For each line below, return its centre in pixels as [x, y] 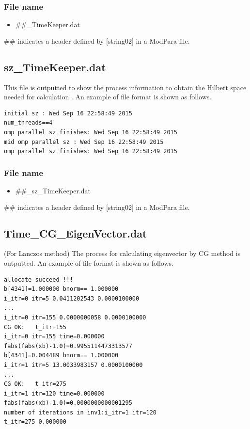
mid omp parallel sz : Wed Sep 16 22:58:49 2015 [84, 142]
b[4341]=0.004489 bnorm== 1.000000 [61, 356]
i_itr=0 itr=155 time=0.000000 [54, 337]
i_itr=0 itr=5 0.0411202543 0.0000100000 [72, 298]
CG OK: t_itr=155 [35, 327]
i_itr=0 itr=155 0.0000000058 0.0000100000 [75, 317]
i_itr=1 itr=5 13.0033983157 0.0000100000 [73, 365]
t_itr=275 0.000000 [35, 422]
